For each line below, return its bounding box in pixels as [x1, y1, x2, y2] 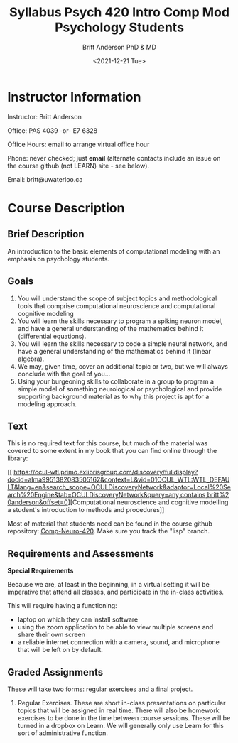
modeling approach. [17, 399, 77, 408]
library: [7, 454, 28, 462]
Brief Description [7, 228, 85, 240]
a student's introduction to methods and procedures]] [7, 506, 165, 514]
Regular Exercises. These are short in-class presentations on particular [17, 698, 226, 707]
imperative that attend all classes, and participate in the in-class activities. [7, 587, 224, 597]
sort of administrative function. [17, 729, 109, 737]
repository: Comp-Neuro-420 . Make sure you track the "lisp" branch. [7, 527, 210, 536]
